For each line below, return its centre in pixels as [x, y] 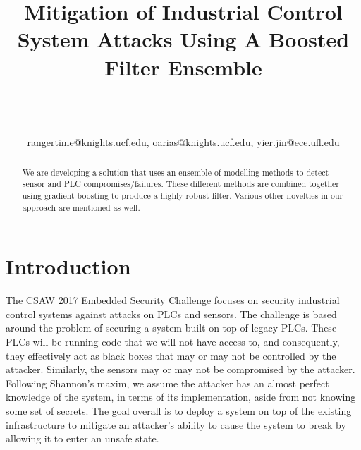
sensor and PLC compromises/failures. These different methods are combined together [180, 184]
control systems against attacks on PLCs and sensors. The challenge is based [171, 314]
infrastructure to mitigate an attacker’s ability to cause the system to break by [176, 424]
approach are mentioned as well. [81, 207]
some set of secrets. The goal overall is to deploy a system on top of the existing [179, 410]
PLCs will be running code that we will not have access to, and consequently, [173, 342]
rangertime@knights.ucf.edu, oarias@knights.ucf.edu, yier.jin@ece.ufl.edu [183, 142]
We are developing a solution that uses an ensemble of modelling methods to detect [176, 172]
